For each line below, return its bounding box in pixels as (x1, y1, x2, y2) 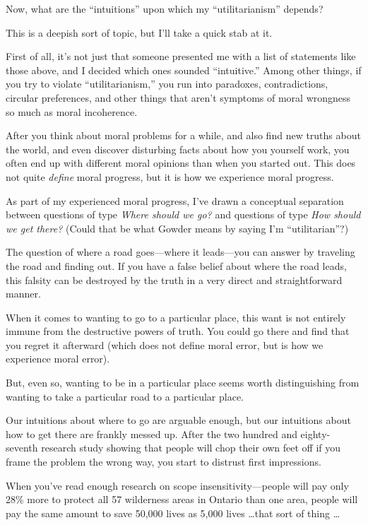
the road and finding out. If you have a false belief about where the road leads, (6, 258, 347, 273)
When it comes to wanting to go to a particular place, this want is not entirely (6, 309, 346, 324)
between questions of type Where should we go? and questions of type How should (6, 207, 361, 222)
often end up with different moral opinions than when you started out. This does (6, 155, 356, 170)
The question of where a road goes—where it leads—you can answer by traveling (6, 244, 355, 259)
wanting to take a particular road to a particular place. (6, 389, 244, 403)
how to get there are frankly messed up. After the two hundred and (6, 426, 297, 441)
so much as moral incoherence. (6, 104, 138, 119)
